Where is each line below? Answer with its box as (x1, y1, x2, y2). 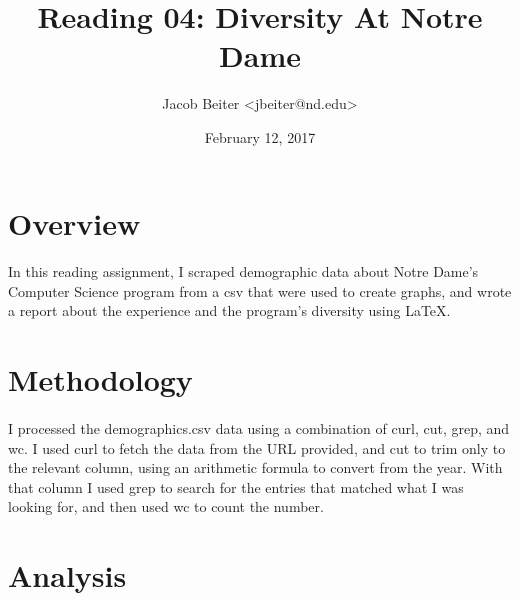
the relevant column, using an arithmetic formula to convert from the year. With (8, 457, 503, 478)
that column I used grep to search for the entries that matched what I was (8, 476, 464, 497)
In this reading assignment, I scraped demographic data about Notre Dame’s (8, 261, 479, 282)
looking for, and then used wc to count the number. (8, 496, 324, 517)
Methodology (8, 359, 193, 400)
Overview (8, 202, 141, 243)
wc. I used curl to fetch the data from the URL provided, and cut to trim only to (8, 437, 506, 458)
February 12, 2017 (204, 126, 316, 147)
